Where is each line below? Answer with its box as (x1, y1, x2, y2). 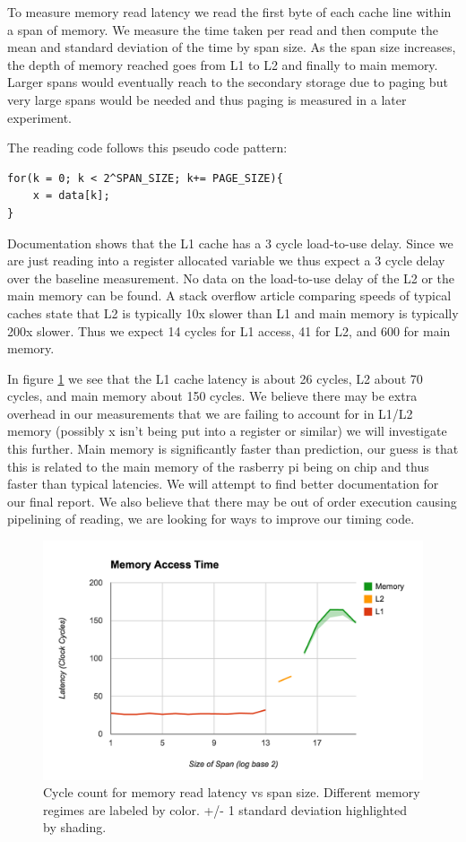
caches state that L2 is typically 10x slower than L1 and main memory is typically (7, 303, 459, 322)
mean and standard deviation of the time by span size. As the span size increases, (7, 38, 456, 56)
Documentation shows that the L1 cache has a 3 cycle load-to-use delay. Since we (7, 233, 453, 252)
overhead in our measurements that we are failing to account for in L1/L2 (7, 404, 413, 422)
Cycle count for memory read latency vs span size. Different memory (43, 783, 420, 802)
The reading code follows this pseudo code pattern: (7, 138, 288, 157)
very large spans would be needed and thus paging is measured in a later (7, 90, 407, 109)
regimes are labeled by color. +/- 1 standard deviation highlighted (43, 800, 407, 819)
